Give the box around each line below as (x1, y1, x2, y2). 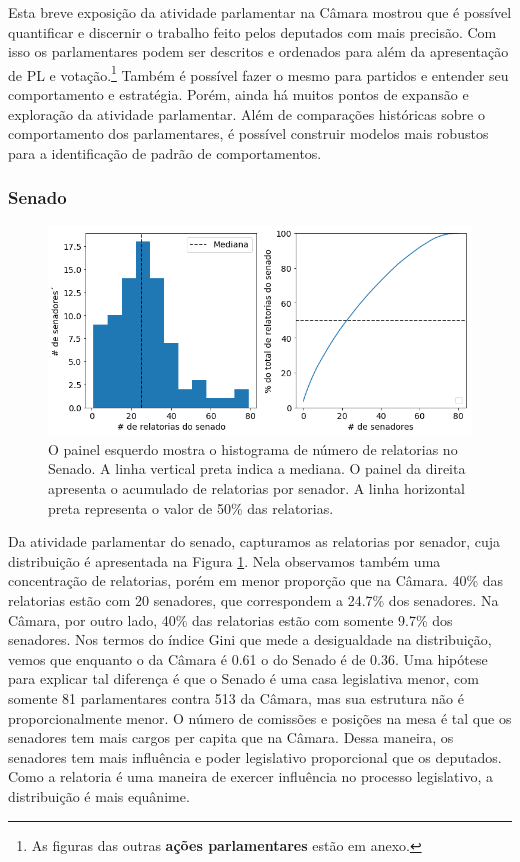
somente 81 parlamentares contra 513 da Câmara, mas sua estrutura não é (8, 687, 464, 708)
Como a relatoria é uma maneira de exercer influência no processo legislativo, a (8, 766, 493, 787)
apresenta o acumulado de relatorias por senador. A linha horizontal (48, 478, 465, 499)
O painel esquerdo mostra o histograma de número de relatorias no (48, 438, 458, 459)
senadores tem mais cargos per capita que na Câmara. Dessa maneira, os (8, 727, 454, 748)
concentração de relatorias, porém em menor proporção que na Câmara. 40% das (8, 570, 504, 591)
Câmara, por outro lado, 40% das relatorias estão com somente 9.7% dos (8, 609, 453, 630)
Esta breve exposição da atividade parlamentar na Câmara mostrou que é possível (8, 2, 512, 22)
